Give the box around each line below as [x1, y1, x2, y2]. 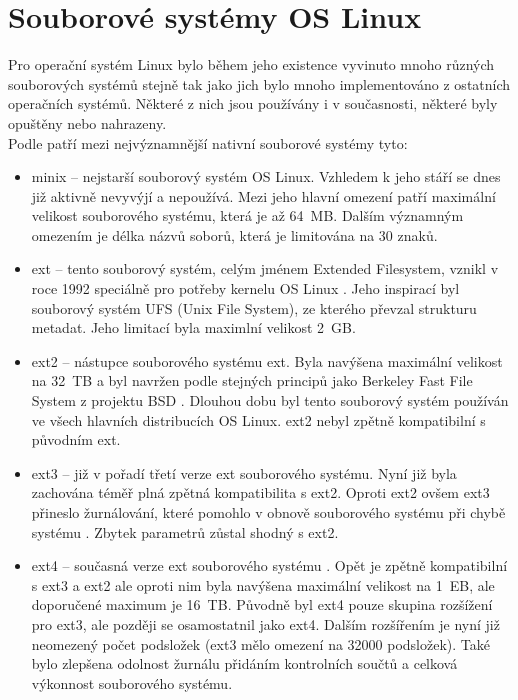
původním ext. [31, 429, 121, 450]
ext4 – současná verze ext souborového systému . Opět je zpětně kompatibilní [31, 555, 508, 576]
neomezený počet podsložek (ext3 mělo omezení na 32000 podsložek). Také [31, 633, 491, 654]
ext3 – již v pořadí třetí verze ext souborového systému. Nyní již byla [31, 462, 457, 483]
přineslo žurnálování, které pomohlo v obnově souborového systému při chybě [31, 502, 506, 522]
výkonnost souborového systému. [31, 672, 233, 693]
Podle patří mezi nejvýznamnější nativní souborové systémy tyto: [8, 132, 408, 153]
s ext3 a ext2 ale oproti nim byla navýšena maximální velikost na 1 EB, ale [31, 574, 495, 595]
